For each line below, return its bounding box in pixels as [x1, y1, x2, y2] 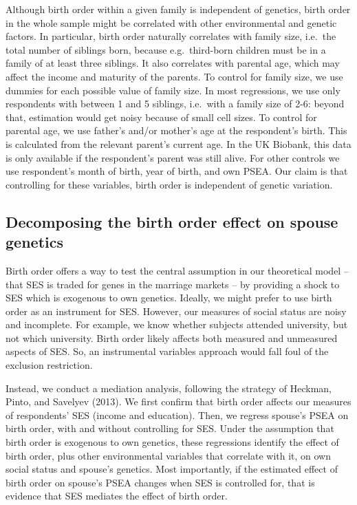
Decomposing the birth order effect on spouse [6, 211, 338, 232]
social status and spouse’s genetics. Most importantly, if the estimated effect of [6, 462, 338, 476]
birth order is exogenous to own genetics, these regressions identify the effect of [6, 435, 339, 449]
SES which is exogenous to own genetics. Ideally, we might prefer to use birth [6, 290, 332, 305]
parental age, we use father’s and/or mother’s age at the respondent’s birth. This [6, 123, 347, 138]
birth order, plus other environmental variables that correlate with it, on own [6, 448, 332, 462]
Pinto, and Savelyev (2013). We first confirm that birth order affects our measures [6, 394, 351, 409]
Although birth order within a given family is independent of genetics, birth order [6, 2, 351, 16]
